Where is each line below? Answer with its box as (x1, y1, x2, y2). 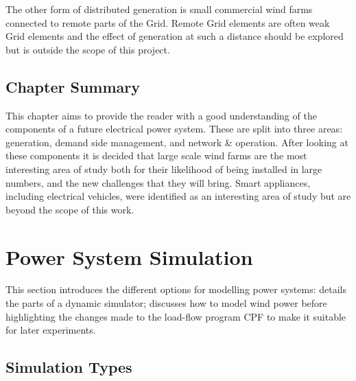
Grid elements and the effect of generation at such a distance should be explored (5, 29, 344, 43)
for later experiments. (5, 323, 96, 337)
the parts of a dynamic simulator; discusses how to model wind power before (5, 296, 327, 310)
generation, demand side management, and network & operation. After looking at (5, 135, 348, 149)
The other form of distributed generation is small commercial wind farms (5, 2, 313, 16)
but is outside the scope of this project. (5, 42, 170, 56)
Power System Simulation (5, 242, 253, 270)
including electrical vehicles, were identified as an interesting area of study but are (5, 189, 351, 203)
